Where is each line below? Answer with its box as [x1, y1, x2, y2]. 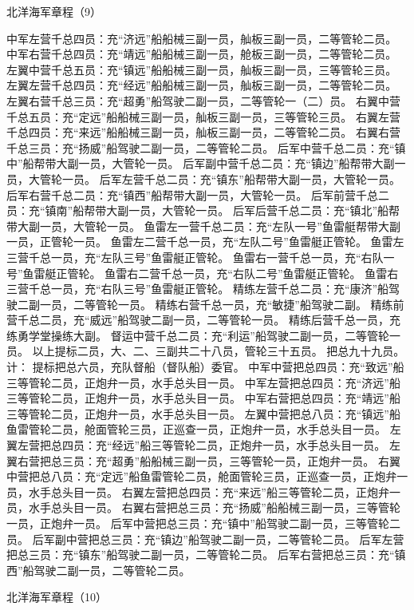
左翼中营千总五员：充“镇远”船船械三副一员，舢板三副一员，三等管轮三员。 [6, 61, 397, 77]
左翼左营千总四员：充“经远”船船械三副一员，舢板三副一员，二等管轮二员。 [6, 77, 397, 93]
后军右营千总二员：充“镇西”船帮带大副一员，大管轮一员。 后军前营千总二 [6, 186, 389, 203]
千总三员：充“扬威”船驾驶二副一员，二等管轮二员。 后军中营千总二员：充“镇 [6, 139, 406, 156]
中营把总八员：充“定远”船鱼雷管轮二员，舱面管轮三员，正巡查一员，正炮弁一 [6, 468, 408, 485]
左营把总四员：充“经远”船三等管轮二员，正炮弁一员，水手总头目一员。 [17, 437, 386, 454]
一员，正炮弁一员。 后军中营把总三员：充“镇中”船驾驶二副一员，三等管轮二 [6, 515, 400, 531]
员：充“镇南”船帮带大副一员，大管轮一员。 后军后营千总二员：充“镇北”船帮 [6, 202, 400, 219]
